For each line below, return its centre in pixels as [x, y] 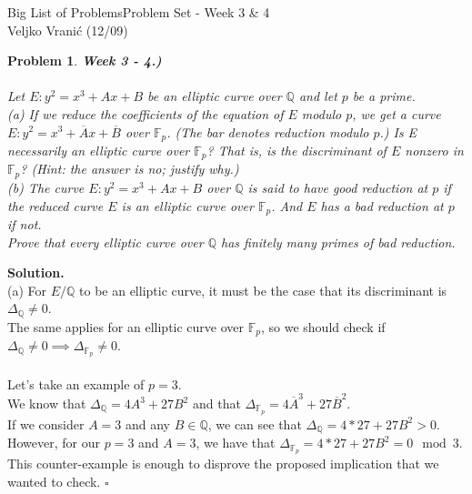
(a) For [27, 290]
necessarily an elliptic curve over [99, 151]
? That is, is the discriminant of [296, 151]
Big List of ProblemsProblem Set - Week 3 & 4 [139, 12]
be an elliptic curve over [215, 96]
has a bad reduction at [382, 205]
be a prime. [384, 96]
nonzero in [434, 151]
